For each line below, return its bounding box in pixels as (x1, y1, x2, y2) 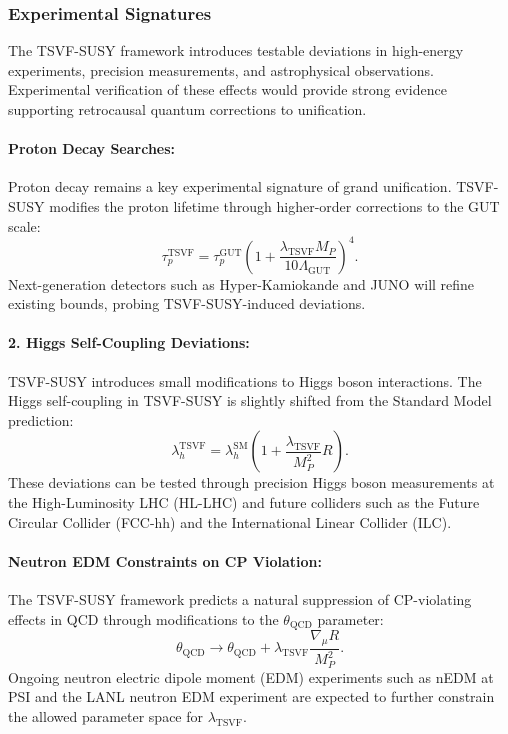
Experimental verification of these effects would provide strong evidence (8, 79, 447, 100)
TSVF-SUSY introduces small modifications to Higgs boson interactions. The (8, 370, 482, 391)
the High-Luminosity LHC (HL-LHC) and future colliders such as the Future (8, 492, 480, 513)
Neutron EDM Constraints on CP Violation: (8, 550, 322, 571)
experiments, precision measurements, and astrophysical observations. (8, 59, 434, 80)
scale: (8, 215, 41, 236)
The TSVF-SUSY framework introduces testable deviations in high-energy (8, 40, 464, 61)
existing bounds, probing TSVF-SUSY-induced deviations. (8, 293, 366, 314)
